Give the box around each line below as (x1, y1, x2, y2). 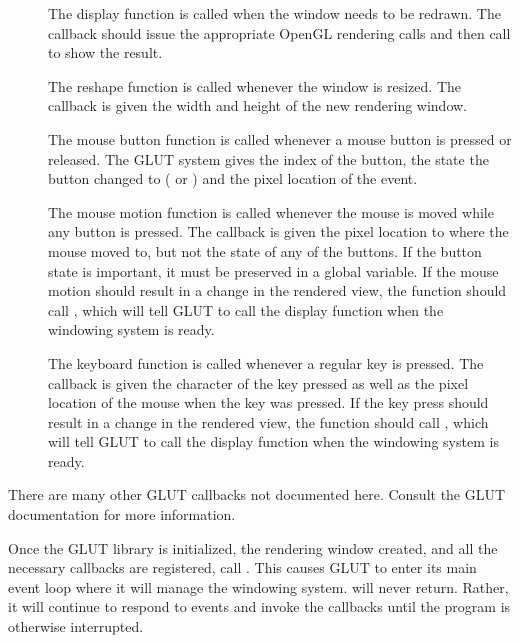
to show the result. (48, 42, 163, 63)
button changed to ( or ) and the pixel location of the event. (48, 168, 418, 189)
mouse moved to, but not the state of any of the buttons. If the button (48, 240, 482, 261)
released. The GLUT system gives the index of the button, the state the (48, 148, 489, 169)
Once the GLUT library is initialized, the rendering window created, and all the (8, 537, 498, 558)
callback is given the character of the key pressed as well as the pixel (48, 372, 469, 393)
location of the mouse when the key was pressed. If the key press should (48, 392, 489, 413)
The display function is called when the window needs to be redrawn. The (48, 3, 501, 23)
